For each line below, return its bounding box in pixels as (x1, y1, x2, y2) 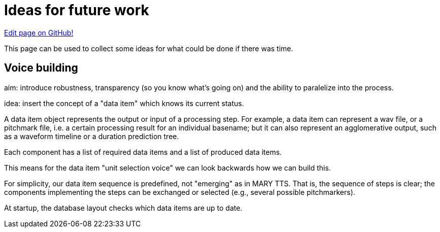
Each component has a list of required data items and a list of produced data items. (4, 147, 282, 156)
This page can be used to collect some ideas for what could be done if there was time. (4, 44, 293, 53)
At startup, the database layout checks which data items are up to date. (4, 203, 243, 212)
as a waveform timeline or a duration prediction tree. (4, 131, 179, 141)
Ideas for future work (4, 2, 149, 19)
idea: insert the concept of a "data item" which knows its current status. (4, 98, 244, 108)
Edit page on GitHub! (4, 28, 74, 37)
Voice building (4, 61, 78, 75)
